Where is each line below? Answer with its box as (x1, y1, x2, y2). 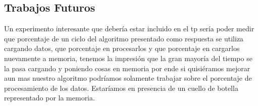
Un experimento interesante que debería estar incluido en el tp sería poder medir (4, 23, 254, 34)
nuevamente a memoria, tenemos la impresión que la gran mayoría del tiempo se (4, 52, 252, 63)
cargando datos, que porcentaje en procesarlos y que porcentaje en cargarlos (4, 43, 240, 54)
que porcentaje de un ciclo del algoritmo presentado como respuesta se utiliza (4, 33, 244, 43)
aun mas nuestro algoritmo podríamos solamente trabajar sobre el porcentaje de (4, 73, 252, 83)
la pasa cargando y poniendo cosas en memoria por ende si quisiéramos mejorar (4, 63, 250, 73)
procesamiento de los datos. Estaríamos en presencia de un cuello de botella (4, 82, 238, 93)
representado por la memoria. (4, 92, 95, 103)
